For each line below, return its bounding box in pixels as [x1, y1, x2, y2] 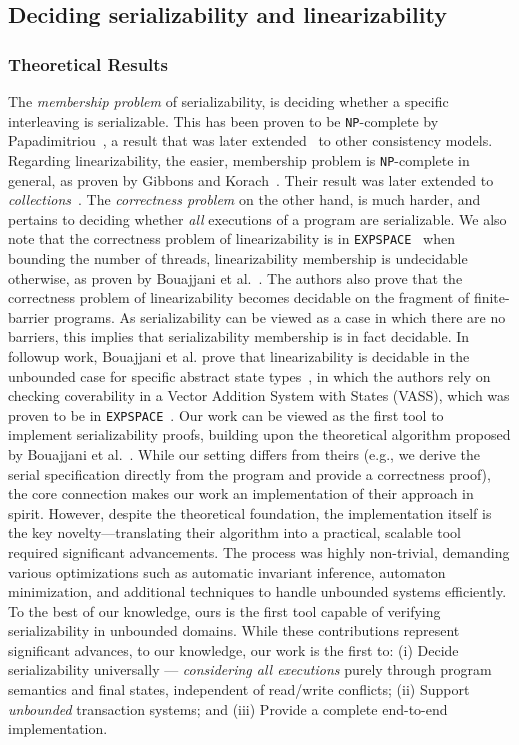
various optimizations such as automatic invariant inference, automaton [8, 561, 446, 582]
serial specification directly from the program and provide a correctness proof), [8, 463, 491, 484]
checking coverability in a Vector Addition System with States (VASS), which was [8, 385, 510, 406]
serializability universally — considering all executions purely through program [8, 659, 492, 680]
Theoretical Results [8, 51, 169, 76]
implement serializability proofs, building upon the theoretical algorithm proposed [8, 424, 511, 445]
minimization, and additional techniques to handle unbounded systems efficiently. [8, 581, 507, 602]
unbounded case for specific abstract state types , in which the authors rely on [8, 365, 491, 386]
